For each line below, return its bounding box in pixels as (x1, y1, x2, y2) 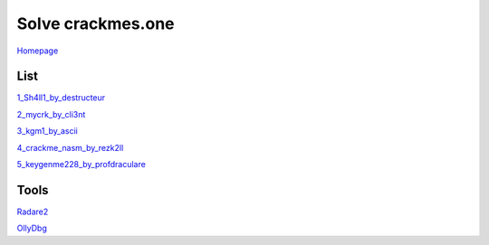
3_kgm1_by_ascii (16, 126, 79, 137)
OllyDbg (16, 222, 47, 234)
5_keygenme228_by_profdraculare (16, 159, 147, 170)
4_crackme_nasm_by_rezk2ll (16, 142, 124, 153)
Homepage (16, 45, 59, 56)
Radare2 (16, 206, 49, 217)
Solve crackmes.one (16, 14, 175, 33)
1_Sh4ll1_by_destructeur (16, 92, 106, 103)
